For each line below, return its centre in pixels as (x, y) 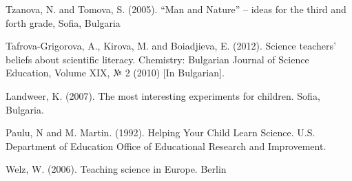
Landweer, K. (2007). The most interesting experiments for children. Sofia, (163, 95)
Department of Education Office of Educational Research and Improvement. (166, 146)
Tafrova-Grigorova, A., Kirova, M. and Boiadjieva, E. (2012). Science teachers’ (171, 46)
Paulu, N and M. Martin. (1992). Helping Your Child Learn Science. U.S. (161, 132)
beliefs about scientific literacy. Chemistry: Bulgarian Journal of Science (157, 59)
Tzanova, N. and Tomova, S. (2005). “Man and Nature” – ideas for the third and (176, 9)
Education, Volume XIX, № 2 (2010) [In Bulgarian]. (115, 73)
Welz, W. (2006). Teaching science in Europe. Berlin (116, 169)
